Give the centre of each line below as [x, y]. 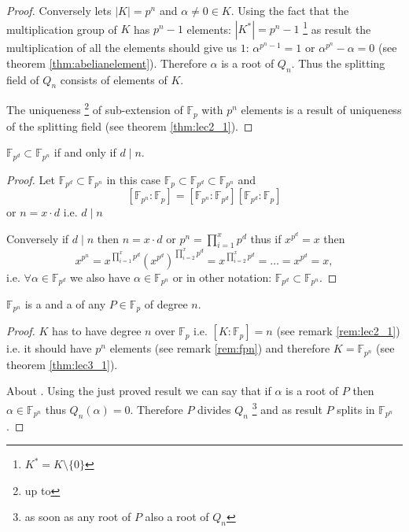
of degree [166, 303]
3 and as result [287, 408]
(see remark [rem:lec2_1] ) [338, 331]
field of [23, 79]
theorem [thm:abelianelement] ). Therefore [107, 63]
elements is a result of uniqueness [321, 110]
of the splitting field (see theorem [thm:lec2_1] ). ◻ [130, 126]
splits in [356, 409]
